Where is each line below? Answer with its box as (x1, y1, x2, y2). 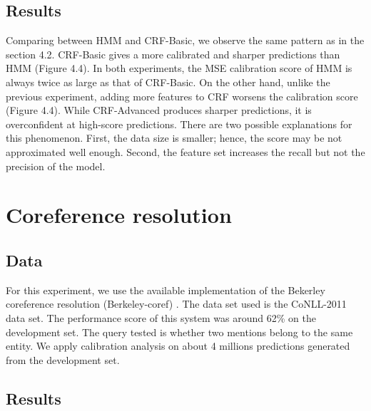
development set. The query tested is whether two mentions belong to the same (6, 324, 353, 339)
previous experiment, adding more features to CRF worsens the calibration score (6, 88, 358, 103)
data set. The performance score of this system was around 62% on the (6, 310, 316, 325)
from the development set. (6, 352, 120, 367)
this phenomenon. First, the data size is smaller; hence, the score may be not (6, 130, 342, 145)
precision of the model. (6, 158, 106, 173)
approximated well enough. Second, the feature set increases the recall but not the (6, 144, 365, 159)
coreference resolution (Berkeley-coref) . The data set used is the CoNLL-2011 (6, 296, 347, 311)
